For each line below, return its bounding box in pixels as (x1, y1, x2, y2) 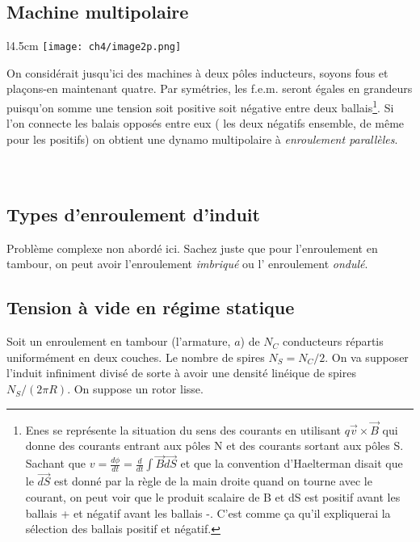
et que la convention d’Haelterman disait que (180, 455, 403, 472)
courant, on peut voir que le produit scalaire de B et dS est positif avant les (25, 489, 401, 506)
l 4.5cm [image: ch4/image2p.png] (6, 37, 182, 54)
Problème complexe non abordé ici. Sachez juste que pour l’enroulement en (6, 239, 378, 256)
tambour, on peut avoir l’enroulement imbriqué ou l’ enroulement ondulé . (6, 255, 368, 272)
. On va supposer (325, 348, 409, 365)
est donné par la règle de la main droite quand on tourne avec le (54, 473, 372, 489)
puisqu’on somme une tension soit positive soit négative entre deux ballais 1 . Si (6, 97, 394, 116)
